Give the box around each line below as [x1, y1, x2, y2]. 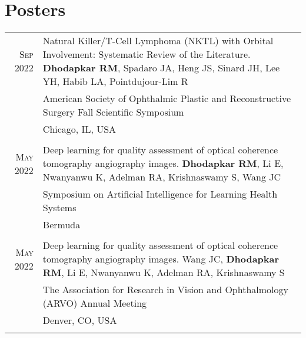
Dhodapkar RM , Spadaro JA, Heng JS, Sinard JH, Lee [42, 61, 280, 75]
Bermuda [42, 218, 81, 232]
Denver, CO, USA [42, 313, 117, 327]
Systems [42, 201, 76, 215]
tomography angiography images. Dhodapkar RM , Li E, [42, 156, 284, 170]
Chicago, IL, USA [42, 122, 117, 136]
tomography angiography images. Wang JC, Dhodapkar [42, 252, 280, 266]
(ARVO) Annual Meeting [42, 296, 147, 310]
